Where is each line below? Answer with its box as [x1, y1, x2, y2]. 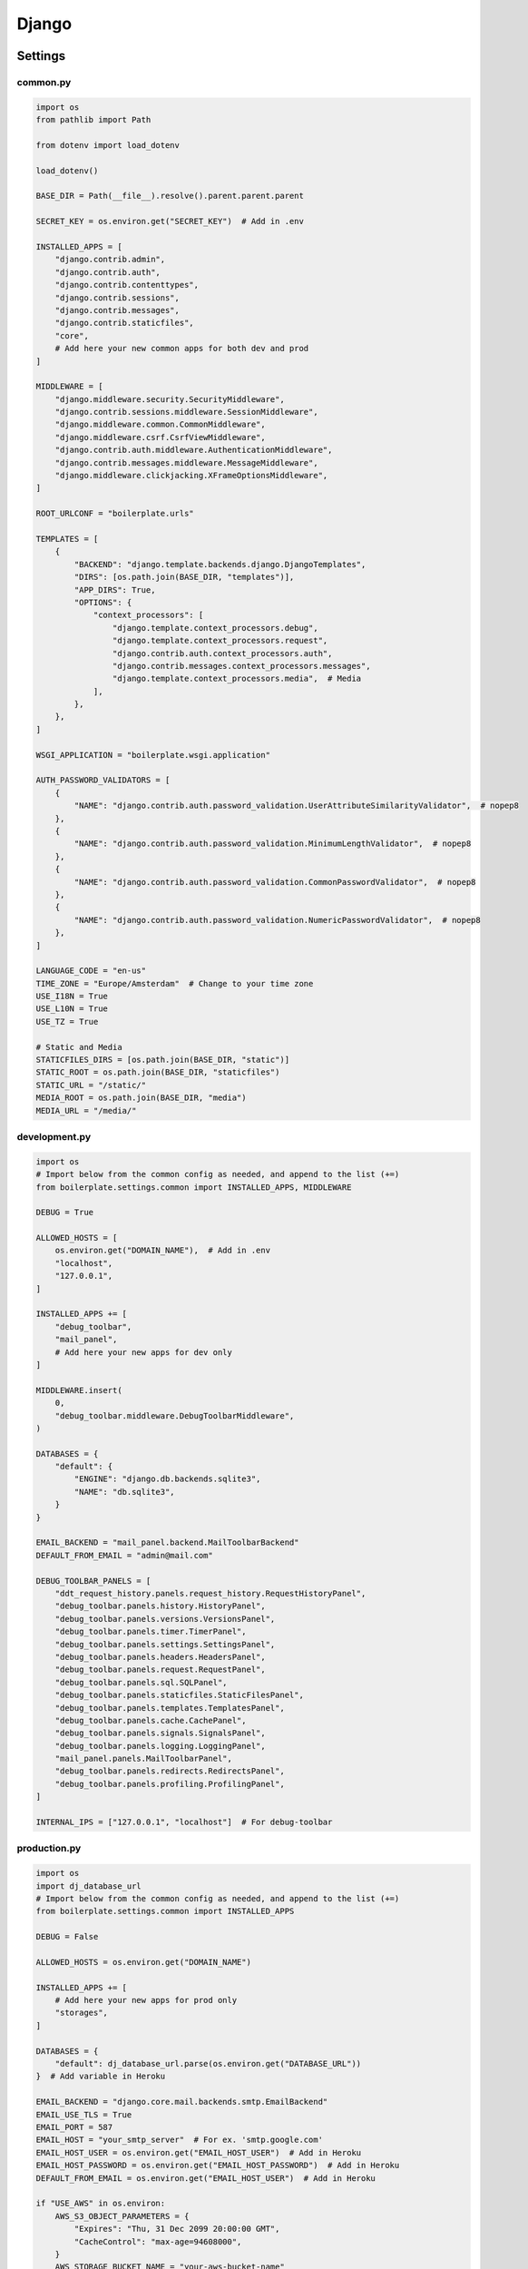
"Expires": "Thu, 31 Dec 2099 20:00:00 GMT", [73, 2224, 280, 2235]
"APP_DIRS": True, [73, 584, 156, 594]
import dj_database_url [35, 1881, 142, 1891]
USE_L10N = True [35, 1004, 109, 1014]
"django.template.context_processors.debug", [112, 623, 318, 633]
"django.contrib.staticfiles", [54, 318, 194, 329]
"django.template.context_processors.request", [112, 635, 328, 646]
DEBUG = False [35, 1931, 99, 1942]
